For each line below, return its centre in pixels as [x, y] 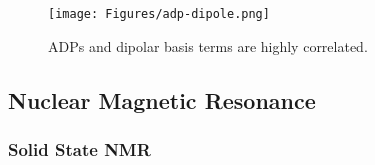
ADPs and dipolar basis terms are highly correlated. [208, 45]
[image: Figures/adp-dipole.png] [159, 14]
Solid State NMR [79, 148]
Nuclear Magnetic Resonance [162, 99]
